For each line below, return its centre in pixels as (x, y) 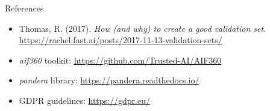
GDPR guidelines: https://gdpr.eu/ (84, 100)
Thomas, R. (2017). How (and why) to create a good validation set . (143, 28)
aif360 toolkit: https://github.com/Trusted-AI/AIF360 (120, 60)
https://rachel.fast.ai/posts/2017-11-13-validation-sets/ (121, 40)
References (24, 8)
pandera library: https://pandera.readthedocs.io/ (109, 80)
